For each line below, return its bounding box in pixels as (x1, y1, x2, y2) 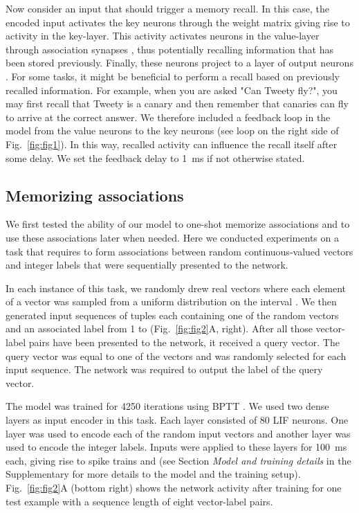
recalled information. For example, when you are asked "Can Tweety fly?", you (6, 82, 338, 97)
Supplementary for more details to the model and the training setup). (6, 467, 301, 481)
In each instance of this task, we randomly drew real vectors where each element (6, 280, 346, 295)
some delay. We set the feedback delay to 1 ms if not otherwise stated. (6, 150, 305, 165)
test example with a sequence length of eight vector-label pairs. (6, 494, 273, 508)
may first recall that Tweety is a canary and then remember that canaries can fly (6, 96, 349, 111)
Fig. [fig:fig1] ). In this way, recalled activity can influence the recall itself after (6, 136, 338, 151)
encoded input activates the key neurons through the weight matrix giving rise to (6, 15, 350, 29)
